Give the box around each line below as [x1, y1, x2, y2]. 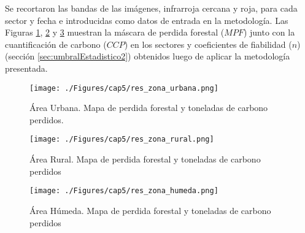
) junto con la [243, 26, 295, 39]
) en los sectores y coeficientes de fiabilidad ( [124, 37, 292, 50]
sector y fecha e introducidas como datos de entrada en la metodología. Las [5, 13, 288, 26]
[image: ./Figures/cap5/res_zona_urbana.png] [29, 83, 218, 93]
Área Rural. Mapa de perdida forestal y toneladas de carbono [29, 153, 261, 166]
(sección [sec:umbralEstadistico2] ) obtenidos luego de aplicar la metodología [5, 50, 290, 63]
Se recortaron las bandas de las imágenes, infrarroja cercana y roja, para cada [5, 2, 298, 14]
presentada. [5, 61, 48, 74]
